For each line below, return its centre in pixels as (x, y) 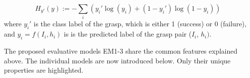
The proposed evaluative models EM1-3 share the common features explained (121, 50)
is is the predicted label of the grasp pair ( (128, 34)
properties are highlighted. (44, 70)
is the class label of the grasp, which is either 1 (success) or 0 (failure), (140, 24)
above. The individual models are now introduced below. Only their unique (117, 60)
